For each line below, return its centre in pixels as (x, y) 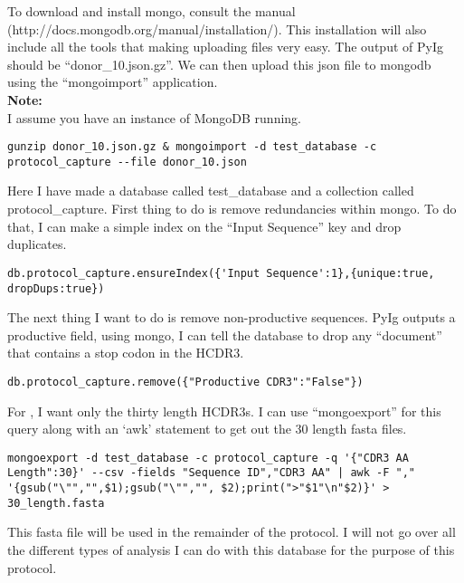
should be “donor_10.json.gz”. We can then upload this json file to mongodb (219, 64)
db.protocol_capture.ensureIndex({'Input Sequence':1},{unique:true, (221, 273)
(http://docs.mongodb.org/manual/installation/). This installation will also (217, 29)
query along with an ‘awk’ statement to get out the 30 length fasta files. (207, 429)
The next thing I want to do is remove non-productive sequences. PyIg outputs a (232, 317)
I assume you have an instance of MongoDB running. (154, 117)
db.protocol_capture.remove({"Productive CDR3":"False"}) (185, 382)
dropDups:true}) (56, 288)
